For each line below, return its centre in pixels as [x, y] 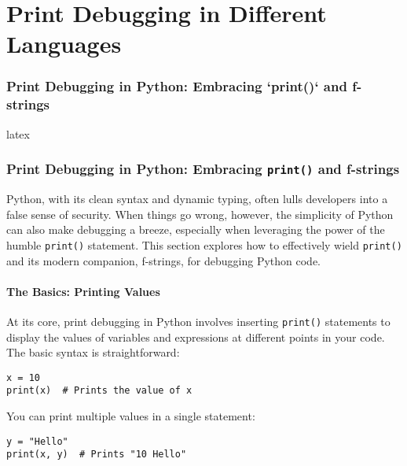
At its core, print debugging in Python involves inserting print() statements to [198, 321]
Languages [64, 44]
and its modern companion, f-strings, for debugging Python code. [163, 260]
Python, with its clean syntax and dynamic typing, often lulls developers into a [197, 199]
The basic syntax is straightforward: [93, 352]
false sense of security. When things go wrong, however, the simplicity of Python [200, 214]
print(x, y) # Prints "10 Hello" [97, 455]
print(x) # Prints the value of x [99, 391]
